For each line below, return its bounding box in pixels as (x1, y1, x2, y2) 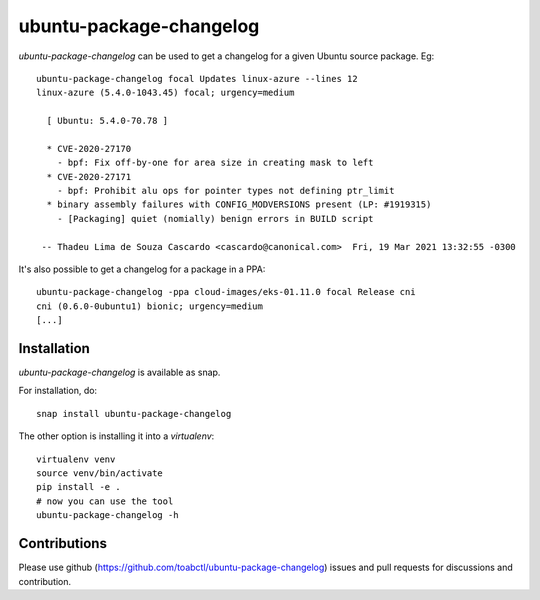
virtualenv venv (36, 453, 116, 465)
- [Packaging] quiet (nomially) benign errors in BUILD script (56, 213, 374, 224)
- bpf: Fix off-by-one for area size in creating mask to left (56, 157, 374, 169)
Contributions (18, 535, 107, 552)
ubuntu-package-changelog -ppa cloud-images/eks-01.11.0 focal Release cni (36, 286, 416, 298)
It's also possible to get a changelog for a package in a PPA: (18, 263, 266, 275)
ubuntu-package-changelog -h (36, 510, 179, 521)
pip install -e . (36, 481, 121, 493)
